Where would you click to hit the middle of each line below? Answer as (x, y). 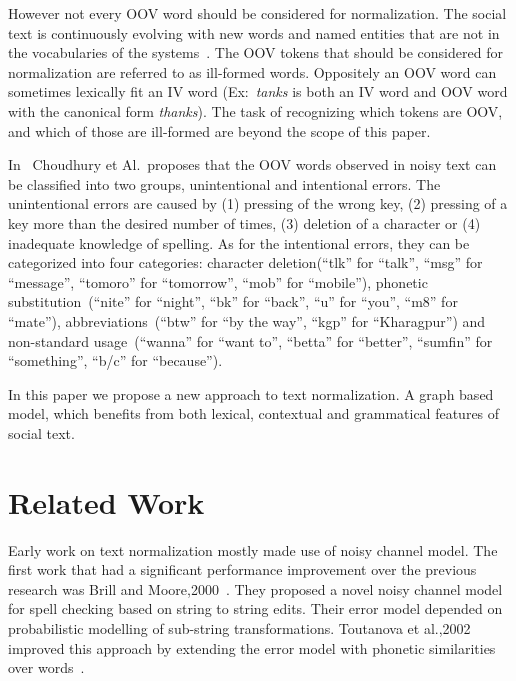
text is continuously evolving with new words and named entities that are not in (254, 32)
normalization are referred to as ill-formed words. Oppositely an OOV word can (252, 71)
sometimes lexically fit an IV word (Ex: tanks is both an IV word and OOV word (258, 91)
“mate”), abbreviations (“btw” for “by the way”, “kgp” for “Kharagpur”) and (247, 320)
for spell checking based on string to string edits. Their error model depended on (255, 608)
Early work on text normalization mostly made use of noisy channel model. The (253, 549)
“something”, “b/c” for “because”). (115, 360)
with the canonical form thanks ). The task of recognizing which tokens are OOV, (255, 110)
